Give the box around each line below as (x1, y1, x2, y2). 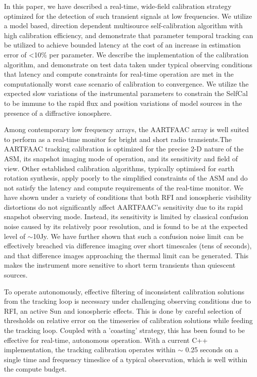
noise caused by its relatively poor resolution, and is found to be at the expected (4, 221, 248, 232)
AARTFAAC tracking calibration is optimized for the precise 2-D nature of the (4, 143, 244, 154)
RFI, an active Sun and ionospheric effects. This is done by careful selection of (4, 305, 242, 316)
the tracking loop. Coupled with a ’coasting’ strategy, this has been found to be (4, 325, 245, 335)
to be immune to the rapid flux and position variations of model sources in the (4, 97, 242, 108)
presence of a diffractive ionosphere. (4, 107, 112, 118)
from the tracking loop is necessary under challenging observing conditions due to (4, 296, 251, 306)
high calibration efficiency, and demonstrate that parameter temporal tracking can (4, 30, 253, 40)
